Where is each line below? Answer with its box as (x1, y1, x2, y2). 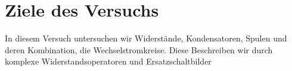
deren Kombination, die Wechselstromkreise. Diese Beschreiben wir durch (5, 43, 273, 56)
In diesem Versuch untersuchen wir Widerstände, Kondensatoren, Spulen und (5, 32, 287, 44)
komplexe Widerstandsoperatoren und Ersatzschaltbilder (5, 55, 212, 67)
